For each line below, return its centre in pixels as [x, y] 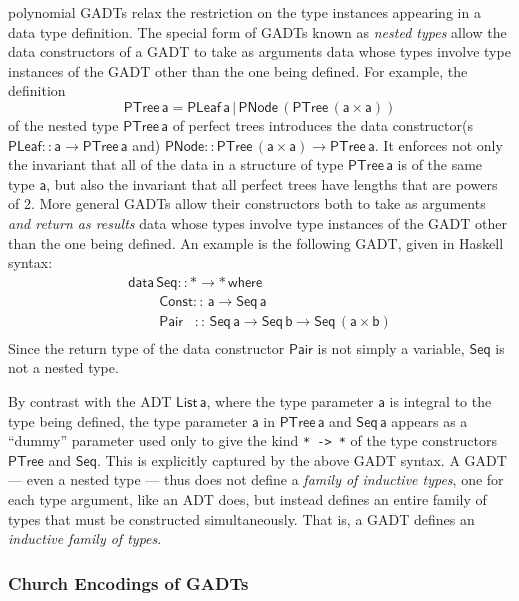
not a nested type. [63, 367]
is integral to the [440, 401]
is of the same [440, 164]
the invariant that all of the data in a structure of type [176, 164]
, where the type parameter [290, 401]
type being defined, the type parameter [128, 420]
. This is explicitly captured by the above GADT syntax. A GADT [301, 459]
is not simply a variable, [391, 347]
